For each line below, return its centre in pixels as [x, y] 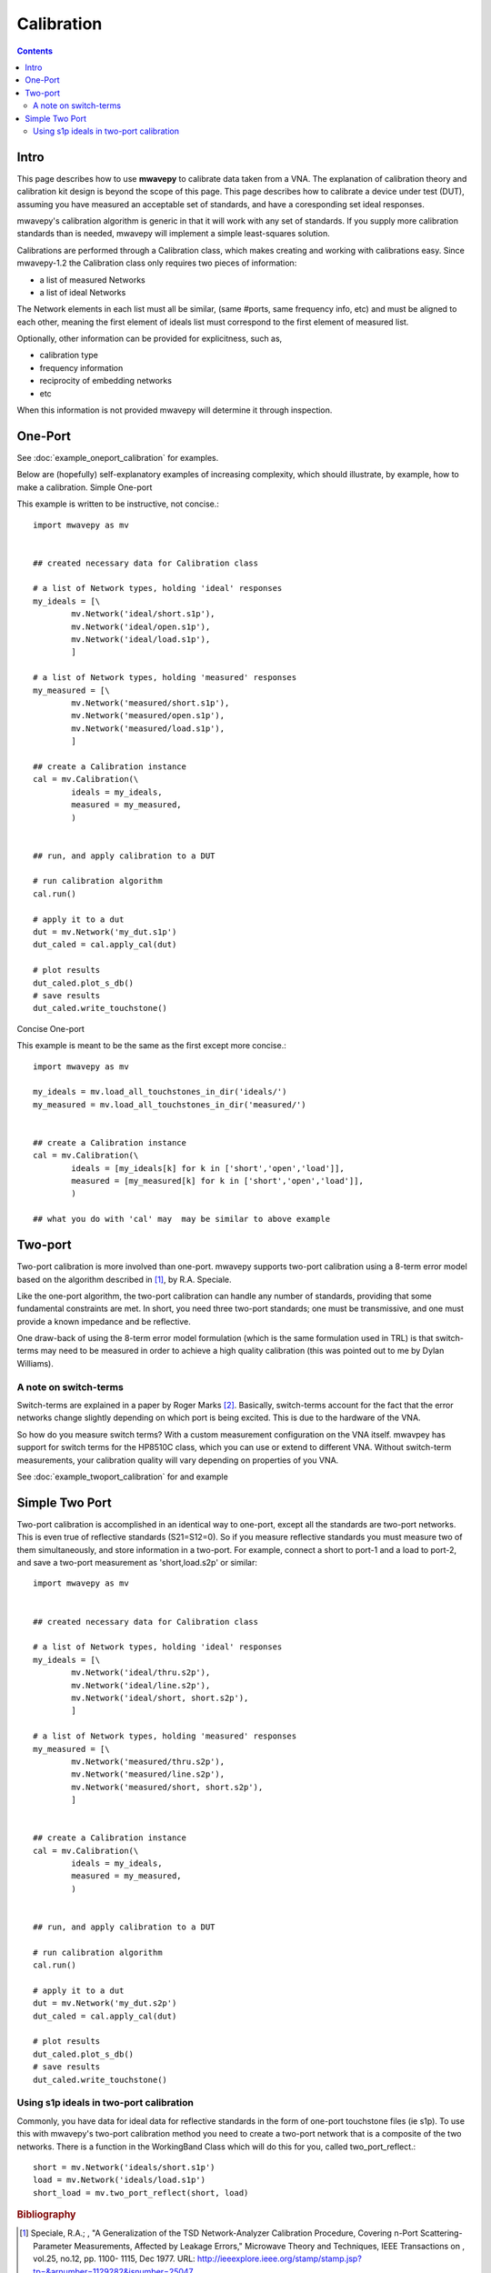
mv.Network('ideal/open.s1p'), [141, 626]
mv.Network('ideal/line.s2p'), [141, 1685]
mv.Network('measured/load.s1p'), [148, 728]
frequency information [81, 367]
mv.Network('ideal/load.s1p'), [141, 640]
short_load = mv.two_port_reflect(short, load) [141, 2193]
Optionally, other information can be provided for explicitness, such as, [150, 339]
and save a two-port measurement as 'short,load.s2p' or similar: [137, 1563]
